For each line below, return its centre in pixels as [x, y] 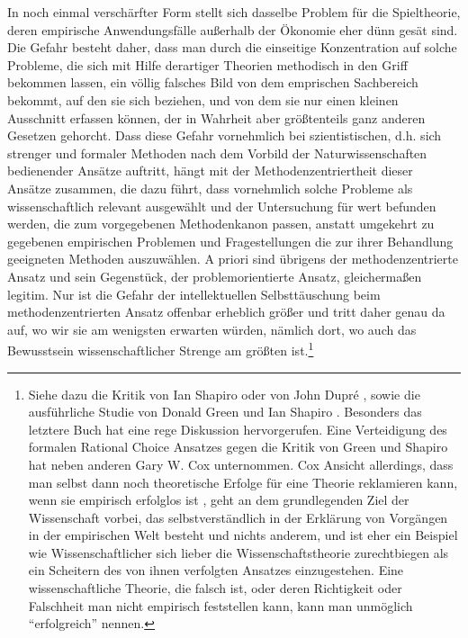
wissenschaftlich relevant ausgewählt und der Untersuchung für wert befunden [222, 206]
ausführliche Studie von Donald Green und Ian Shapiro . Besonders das [225, 412]
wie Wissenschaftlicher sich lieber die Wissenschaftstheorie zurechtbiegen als [238, 552]
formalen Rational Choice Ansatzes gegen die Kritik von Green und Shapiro [238, 447]
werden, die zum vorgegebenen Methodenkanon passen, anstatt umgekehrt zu [221, 224]
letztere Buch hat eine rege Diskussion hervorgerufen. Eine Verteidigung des [238, 429]
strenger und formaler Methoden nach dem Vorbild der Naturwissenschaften [217, 153]
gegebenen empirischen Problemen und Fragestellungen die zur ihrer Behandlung [230, 241]
